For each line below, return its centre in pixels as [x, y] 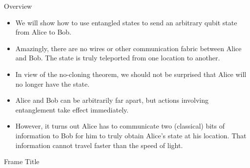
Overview [18, 6]
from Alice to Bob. [43, 32]
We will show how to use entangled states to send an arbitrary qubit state [126, 22]
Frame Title [22, 161]
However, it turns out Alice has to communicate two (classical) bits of [120, 126]
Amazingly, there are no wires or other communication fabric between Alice [128, 48]
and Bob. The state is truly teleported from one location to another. [118, 58]
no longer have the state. [52, 84]
